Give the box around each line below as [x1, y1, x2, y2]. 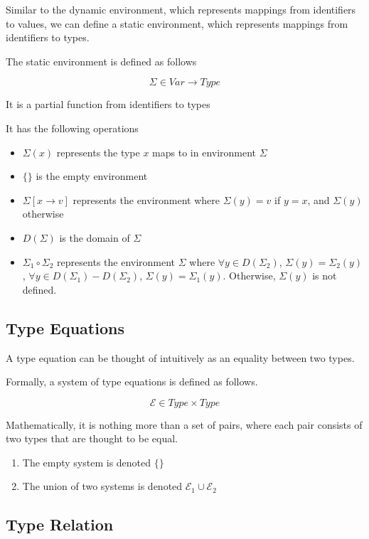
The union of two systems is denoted [22, 479, 183, 493]
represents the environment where [73, 192, 220, 207]
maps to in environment [152, 144, 257, 159]
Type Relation [6, 513, 114, 535]
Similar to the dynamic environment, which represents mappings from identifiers [6, 2, 356, 16]
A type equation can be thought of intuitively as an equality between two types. [6, 350, 355, 365]
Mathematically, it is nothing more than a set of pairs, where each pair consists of [6, 417, 363, 432]
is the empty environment [36, 169, 148, 183]
